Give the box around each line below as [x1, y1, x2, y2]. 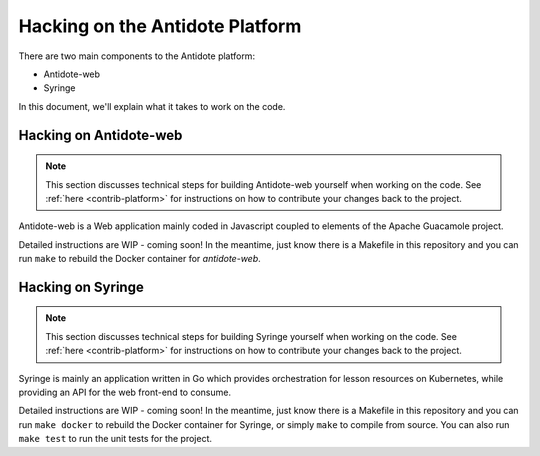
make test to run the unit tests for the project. [18, 433, 213, 445]
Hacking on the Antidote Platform [18, 15, 302, 37]
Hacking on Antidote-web [18, 126, 183, 144]
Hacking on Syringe [18, 278, 144, 295]
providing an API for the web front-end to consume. [18, 386, 232, 399]
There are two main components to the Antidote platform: [18, 50, 255, 62]
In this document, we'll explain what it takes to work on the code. [18, 100, 286, 112]
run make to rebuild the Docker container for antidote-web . [18, 253, 262, 265]
